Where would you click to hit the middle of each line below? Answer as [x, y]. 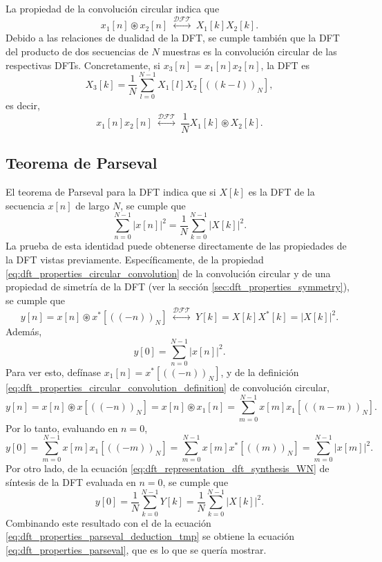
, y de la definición [260, 372]
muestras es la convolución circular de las [250, 51]
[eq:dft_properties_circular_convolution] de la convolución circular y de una [168, 273]
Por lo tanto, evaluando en [62, 428]
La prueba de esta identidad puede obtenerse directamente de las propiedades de [176, 246]
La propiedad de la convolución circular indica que [113, 8]
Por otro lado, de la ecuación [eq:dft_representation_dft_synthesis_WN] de [168, 468]
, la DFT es [285, 65]
